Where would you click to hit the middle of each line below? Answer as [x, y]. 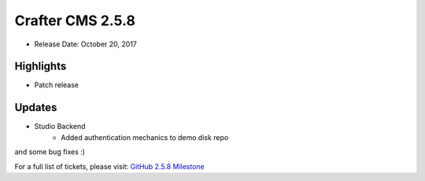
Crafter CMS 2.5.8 [75, 20]
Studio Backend [60, 127]
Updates [36, 107]
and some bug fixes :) [50, 152]
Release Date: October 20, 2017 [86, 44]
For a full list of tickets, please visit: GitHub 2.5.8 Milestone [109, 166]
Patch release [56, 85]
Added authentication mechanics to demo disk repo [145, 137]
